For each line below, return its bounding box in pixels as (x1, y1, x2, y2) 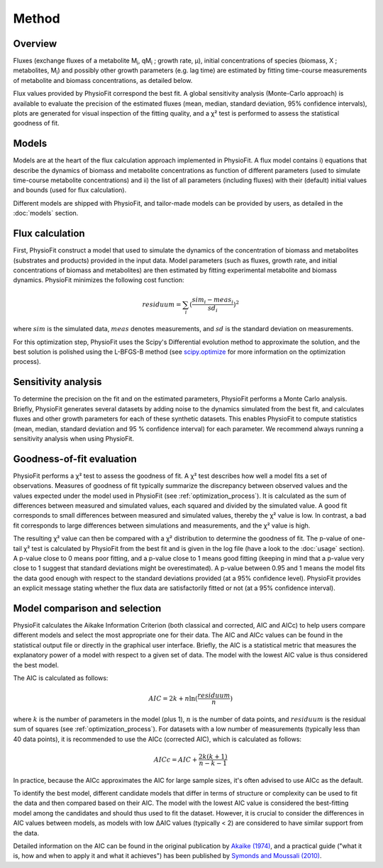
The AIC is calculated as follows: (13, 674, 109, 682)
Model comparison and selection (13, 602, 162, 614)
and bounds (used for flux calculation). (13, 186, 127, 194)
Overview (13, 38, 57, 50)
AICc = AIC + (153, 755, 198, 764)
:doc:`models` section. (13, 209, 79, 218)
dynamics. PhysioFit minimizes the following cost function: (13, 276, 184, 284)
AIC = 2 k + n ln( (148, 694, 198, 702)
